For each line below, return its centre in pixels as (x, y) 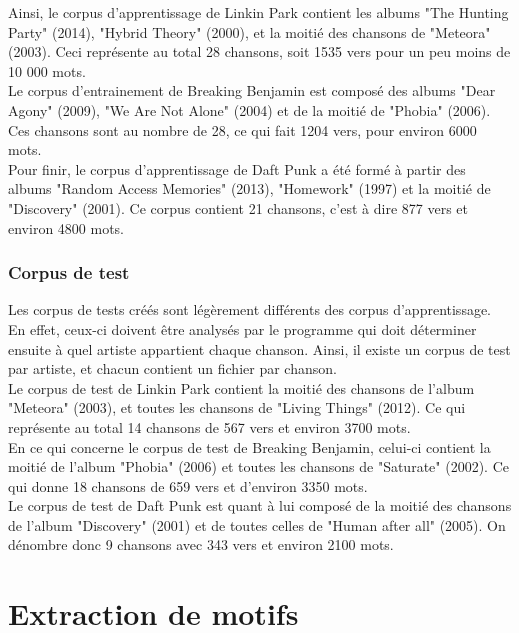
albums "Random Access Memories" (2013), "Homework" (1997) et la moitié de (249, 188)
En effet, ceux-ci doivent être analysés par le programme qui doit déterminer (242, 328)
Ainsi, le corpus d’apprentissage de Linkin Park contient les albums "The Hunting (258, 12)
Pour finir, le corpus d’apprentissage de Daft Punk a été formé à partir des (237, 168)
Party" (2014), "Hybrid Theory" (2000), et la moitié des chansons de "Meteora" (249, 31)
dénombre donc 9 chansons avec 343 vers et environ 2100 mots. (201, 544)
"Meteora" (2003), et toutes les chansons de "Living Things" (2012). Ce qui (237, 407)
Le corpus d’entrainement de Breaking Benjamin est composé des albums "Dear (252, 90)
